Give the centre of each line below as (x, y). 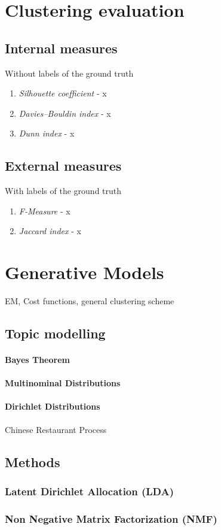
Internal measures (61, 48)
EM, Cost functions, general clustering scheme (90, 301)
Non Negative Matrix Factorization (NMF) (111, 518)
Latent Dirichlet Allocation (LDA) (90, 491)
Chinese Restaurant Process (56, 429)
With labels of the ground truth (63, 191)
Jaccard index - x (50, 231)
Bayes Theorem (37, 360)
